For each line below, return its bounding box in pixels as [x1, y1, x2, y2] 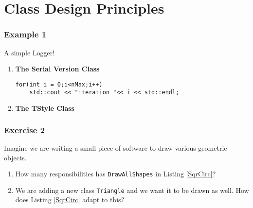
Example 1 [4, 28, 47, 40]
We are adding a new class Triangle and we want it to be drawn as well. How [15, 185, 249, 195]
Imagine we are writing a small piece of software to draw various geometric [4, 142, 227, 153]
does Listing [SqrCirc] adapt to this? [15, 194, 125, 205]
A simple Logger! [4, 47, 55, 57]
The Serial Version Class [15, 64, 100, 74]
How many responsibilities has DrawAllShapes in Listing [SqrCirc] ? [15, 169, 216, 179]
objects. [4, 152, 27, 162]
